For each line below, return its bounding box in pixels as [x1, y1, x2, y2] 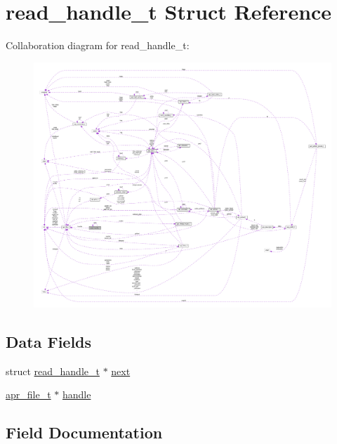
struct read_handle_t [6, 363, 100, 378]
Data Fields [6, 330, 92, 352]
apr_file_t [6, 387, 51, 402]
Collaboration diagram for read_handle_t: [6, 38, 190, 53]
